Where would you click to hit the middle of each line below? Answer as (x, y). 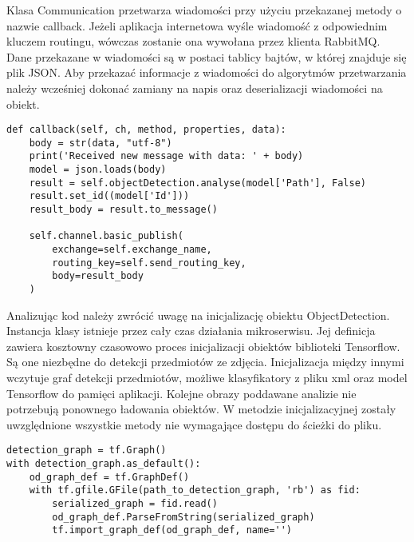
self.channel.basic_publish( (106, 236)
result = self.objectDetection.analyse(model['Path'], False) (198, 183)
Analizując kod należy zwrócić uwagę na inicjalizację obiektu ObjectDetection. (198, 315)
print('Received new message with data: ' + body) (166, 156)
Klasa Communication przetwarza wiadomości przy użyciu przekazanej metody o (204, 10)
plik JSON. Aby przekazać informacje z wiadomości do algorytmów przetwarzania (207, 72)
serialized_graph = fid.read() (135, 504)
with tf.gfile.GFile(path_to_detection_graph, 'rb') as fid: (195, 490)
